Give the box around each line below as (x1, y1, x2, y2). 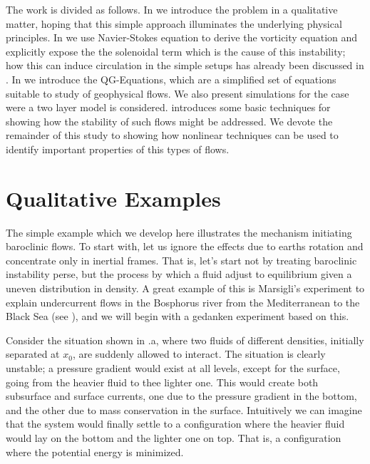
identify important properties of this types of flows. (6, 141, 230, 156)
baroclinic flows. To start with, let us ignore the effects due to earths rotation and (6, 239, 364, 254)
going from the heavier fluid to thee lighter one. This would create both (6, 374, 319, 389)
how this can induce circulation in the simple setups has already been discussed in (6, 58, 364, 73)
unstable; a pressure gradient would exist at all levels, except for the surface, (6, 361, 340, 375)
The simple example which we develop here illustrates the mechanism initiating (6, 225, 352, 239)
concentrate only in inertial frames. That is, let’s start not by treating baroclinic (6, 252, 357, 267)
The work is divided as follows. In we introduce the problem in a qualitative (6, 2, 338, 16)
